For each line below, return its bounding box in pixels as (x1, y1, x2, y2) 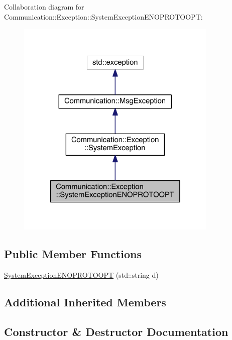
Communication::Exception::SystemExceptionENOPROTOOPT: (4, 11, 203, 22)
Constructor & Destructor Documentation (4, 323, 228, 339)
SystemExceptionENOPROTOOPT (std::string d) (4, 269, 159, 280)
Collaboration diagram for (4, 2, 84, 12)
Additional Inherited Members (4, 294, 166, 309)
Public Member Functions (4, 246, 142, 261)
